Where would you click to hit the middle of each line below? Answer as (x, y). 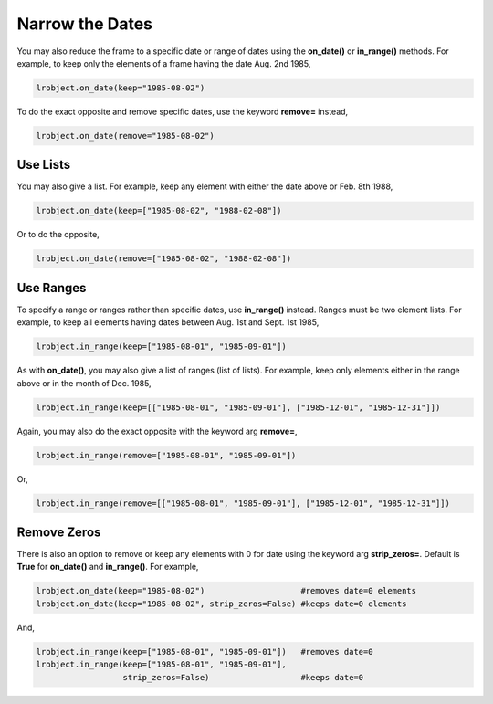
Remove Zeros (59, 532)
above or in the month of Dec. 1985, (84, 383)
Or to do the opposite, (58, 235)
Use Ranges (52, 288)
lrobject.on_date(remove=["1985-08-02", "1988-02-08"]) (164, 259)
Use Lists (44, 165)
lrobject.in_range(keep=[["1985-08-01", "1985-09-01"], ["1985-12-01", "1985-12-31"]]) (238, 407)
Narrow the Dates (85, 24)
